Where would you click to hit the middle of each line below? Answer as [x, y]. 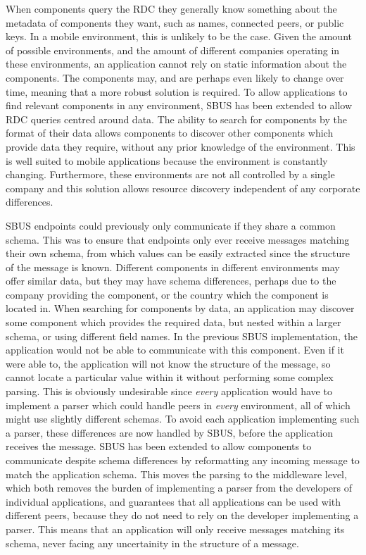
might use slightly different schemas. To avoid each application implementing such [183, 419]
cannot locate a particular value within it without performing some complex [170, 377]
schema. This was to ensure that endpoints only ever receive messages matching [178, 239]
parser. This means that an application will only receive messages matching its [175, 529]
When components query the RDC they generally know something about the [171, 8]
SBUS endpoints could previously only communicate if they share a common [171, 225]
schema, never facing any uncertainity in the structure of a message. [152, 543]
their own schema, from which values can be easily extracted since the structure [178, 253]
